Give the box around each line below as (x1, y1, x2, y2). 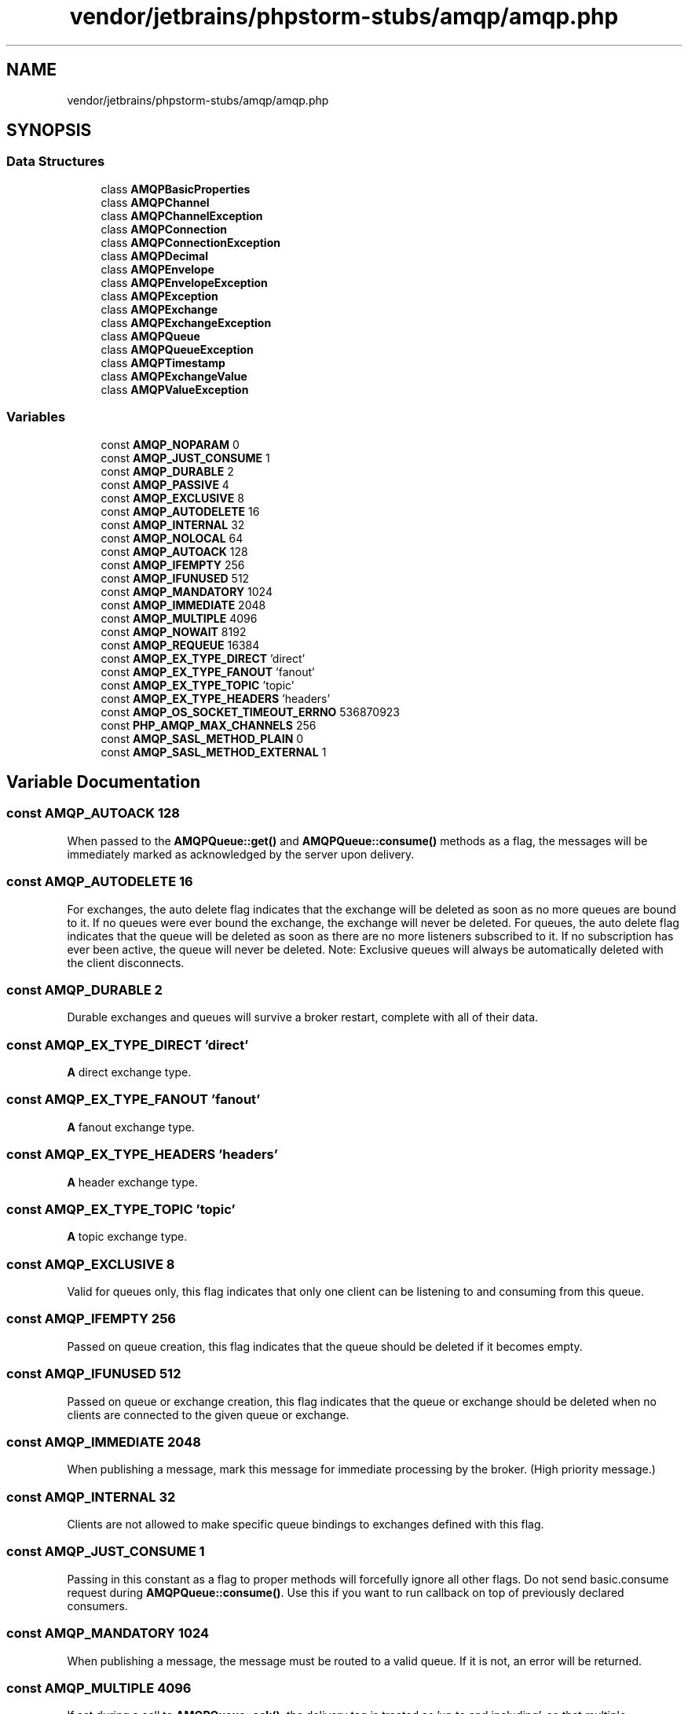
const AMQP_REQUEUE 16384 (101, 638, 260, 652)
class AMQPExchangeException (101, 315, 272, 329)
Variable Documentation (6, 771, 201, 792)
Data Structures (6, 153, 105, 170)
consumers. (67, 1598, 128, 1613)
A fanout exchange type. (67, 1120, 195, 1134)
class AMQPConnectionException (101, 235, 280, 249)
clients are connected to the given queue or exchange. (67, 1407, 349, 1422)
